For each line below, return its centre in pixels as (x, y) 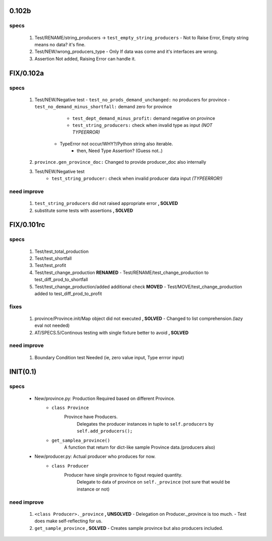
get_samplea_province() (81, 440)
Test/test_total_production (62, 251)
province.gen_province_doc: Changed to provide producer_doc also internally (120, 162)
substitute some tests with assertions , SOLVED (84, 210)
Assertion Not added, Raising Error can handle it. (85, 58)
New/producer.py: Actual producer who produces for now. (95, 456)
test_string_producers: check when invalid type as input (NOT (142, 125)
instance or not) (93, 489)
